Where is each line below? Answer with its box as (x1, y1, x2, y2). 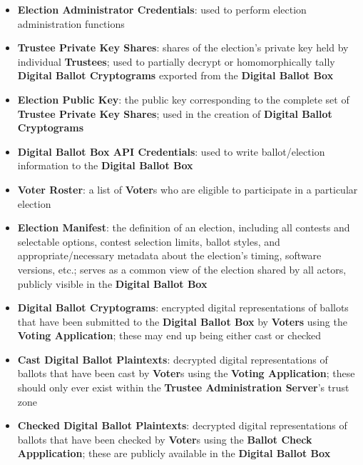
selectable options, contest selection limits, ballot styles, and (17, 234, 280, 249)
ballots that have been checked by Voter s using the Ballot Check (17, 431, 312, 446)
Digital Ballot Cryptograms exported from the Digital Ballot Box (17, 68, 334, 83)
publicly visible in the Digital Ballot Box (17, 276, 208, 291)
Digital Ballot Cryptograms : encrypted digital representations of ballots (17, 300, 349, 315)
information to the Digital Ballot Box (17, 158, 193, 173)
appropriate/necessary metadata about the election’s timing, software (17, 248, 322, 263)
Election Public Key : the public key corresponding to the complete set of (17, 91, 349, 106)
